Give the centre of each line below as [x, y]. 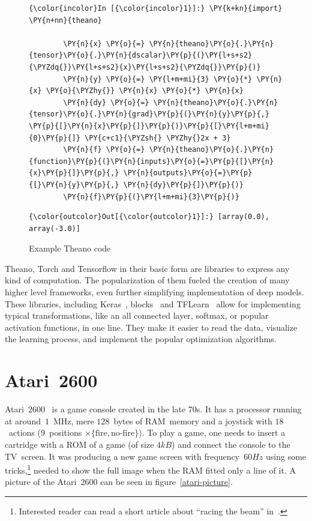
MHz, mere [73, 420]
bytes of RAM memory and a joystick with [193, 420]
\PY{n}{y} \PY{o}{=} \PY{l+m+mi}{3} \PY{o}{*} [158, 79]
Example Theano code [70, 248]
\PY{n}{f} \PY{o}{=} [104, 150]
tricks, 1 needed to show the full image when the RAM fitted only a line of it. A [150, 469]
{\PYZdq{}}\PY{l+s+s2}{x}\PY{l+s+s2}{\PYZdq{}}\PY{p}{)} [145, 67]
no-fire [123, 434]
